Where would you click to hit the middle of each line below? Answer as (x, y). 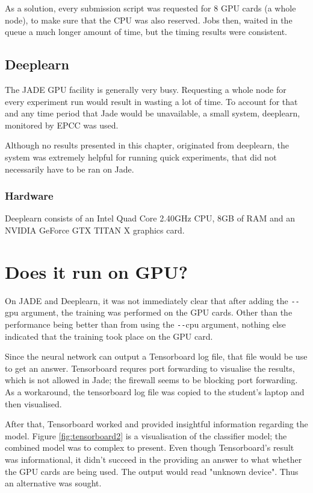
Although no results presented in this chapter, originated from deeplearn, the (147, 145)
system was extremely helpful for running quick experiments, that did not (141, 157)
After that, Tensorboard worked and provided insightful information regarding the (156, 424)
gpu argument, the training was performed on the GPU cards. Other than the (149, 312)
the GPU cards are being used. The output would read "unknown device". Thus (152, 471)
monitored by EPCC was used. (62, 125)
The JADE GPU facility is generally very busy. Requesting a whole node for (146, 89)
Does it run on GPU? (96, 271)
